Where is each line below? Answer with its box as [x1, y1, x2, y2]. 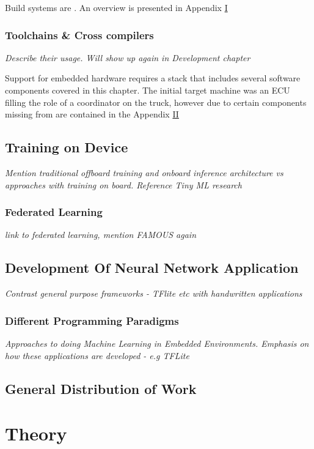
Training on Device [5, 138, 128, 157]
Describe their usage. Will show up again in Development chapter [5, 51, 250, 64]
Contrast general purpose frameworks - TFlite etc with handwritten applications [5, 287, 302, 300]
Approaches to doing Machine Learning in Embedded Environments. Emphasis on [5, 337, 309, 349]
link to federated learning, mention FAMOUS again [5, 228, 197, 241]
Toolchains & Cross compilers [5, 27, 154, 42]
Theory [5, 421, 67, 446]
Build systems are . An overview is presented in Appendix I [5, 1, 228, 13]
